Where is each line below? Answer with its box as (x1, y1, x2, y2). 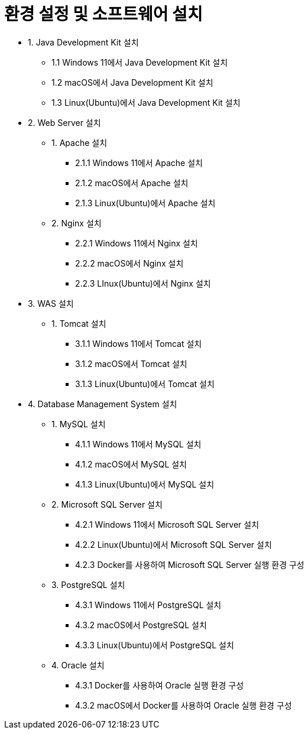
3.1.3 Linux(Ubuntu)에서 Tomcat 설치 (75, 378, 215, 389)
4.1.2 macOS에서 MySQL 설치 (75, 459, 187, 469)
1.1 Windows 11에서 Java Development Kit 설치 (51, 57, 228, 67)
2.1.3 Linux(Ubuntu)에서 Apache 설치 (75, 197, 216, 208)
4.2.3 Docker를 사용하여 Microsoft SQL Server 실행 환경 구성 (75, 559, 304, 570)
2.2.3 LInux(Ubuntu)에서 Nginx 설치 (75, 278, 211, 288)
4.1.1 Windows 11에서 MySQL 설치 (75, 439, 202, 449)
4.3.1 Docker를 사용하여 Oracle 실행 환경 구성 (75, 680, 244, 690)
